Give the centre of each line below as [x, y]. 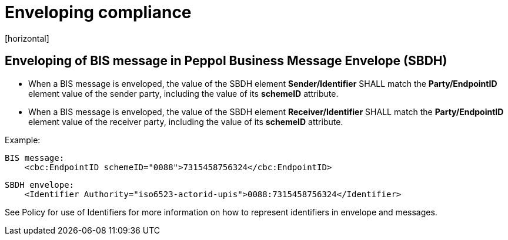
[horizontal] [27, 38]
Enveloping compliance [98, 12]
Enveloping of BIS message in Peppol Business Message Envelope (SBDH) [226, 61]
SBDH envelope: [40, 185]
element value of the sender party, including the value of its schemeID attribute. [183, 93]
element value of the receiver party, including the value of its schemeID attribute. [186, 121]
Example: [23, 140]
